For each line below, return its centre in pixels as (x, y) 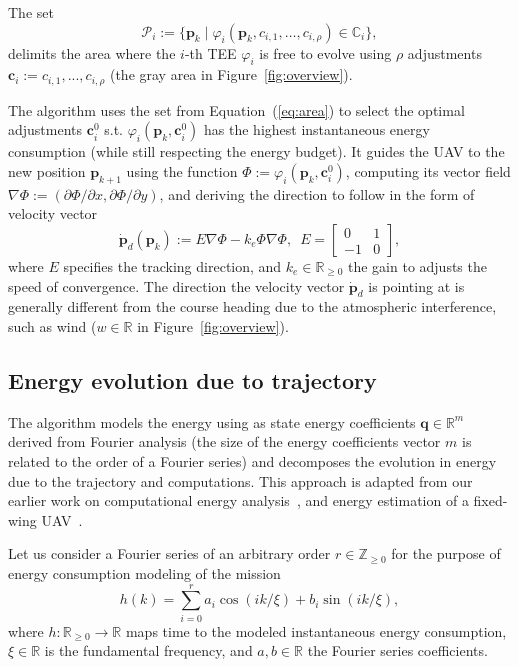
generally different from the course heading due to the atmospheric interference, (252, 306)
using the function (182, 171)
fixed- (490, 500)
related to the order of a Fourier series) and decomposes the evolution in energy (252, 460)
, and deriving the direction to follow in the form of (317, 193)
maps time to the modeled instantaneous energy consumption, (316, 630)
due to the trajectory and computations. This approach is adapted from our (240, 480)
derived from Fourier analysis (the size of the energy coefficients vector (224, 441)
